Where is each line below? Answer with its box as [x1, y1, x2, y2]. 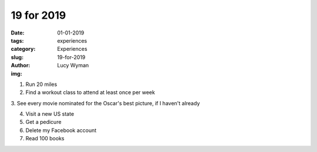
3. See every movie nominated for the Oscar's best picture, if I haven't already [11, 99, 200, 106]
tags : [11, 37, 24, 44]
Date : [11, 29, 25, 36]
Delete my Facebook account [25, 126, 97, 134]
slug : [11, 53, 23, 61]
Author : [11, 62, 31, 69]
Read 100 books [25, 135, 65, 142]
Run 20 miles [25, 81, 58, 88]
